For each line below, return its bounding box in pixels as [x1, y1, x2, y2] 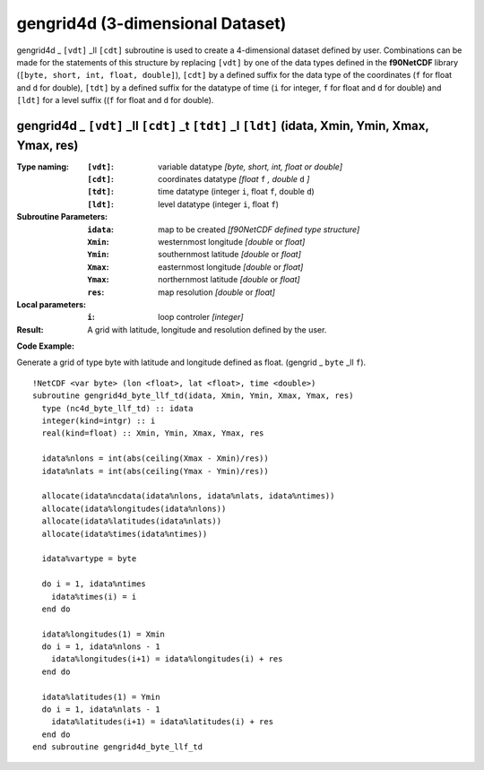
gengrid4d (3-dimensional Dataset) [16, 13, 287, 33]
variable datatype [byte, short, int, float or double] [158, 161, 343, 172]
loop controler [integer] [158, 312, 244, 323]
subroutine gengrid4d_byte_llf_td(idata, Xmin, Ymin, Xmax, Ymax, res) [32, 391, 354, 401]
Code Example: [16, 341, 75, 351]
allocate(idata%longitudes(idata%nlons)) [41, 503, 227, 514]
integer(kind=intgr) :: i [41, 416, 156, 426]
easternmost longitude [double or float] [158, 261, 304, 273]
